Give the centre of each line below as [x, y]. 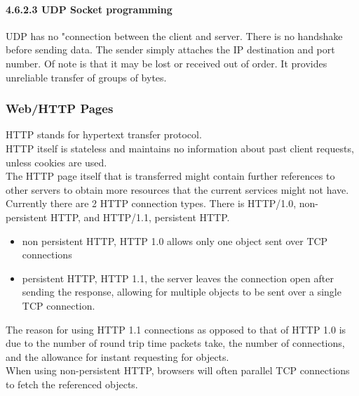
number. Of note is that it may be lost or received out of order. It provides [167, 63]
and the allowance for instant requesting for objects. [117, 356]
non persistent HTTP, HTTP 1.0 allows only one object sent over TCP [175, 240]
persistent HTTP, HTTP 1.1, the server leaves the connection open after [178, 278]
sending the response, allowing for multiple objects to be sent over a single [182, 292]
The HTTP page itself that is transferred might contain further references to [170, 176]
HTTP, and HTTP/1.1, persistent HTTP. [140, 217]
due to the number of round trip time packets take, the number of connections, [175, 343]
